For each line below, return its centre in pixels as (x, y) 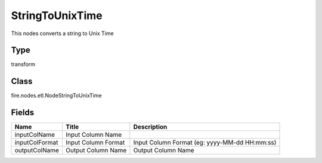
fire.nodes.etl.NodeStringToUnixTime (57, 96)
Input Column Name (94, 135)
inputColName (35, 135)
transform (23, 64)
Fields (23, 113)
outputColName (37, 151)
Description (150, 127)
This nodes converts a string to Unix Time (62, 33)
